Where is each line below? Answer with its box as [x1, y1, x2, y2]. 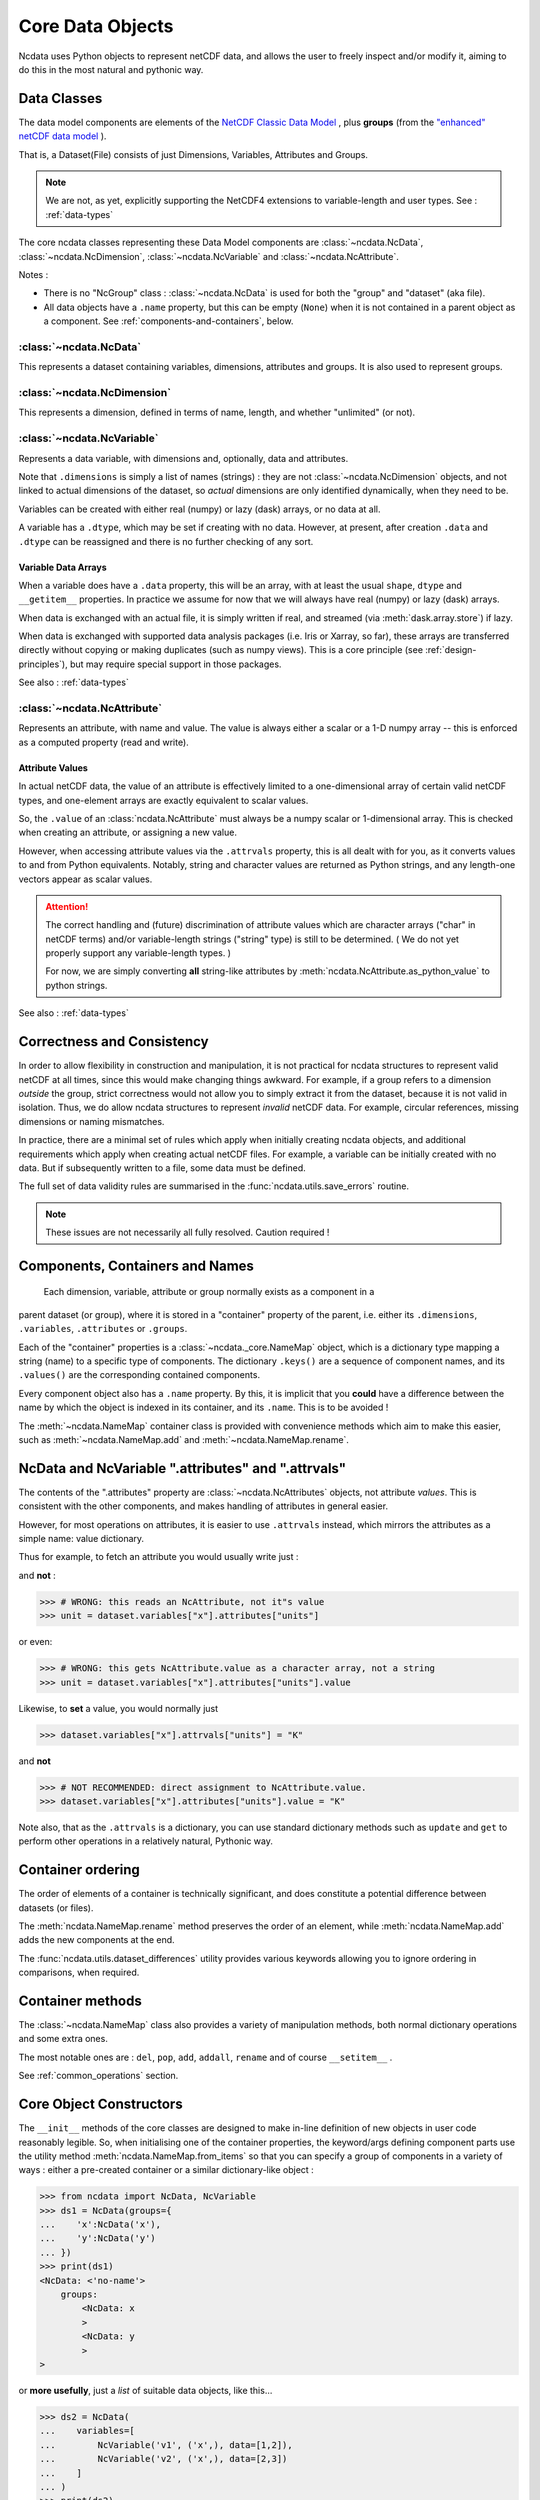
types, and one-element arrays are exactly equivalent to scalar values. [18, 794, 309, 806]
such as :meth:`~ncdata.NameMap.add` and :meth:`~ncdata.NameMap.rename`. [18, 1433, 350, 1445]
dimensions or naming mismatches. [18, 1115, 165, 1127]
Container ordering [18, 1861, 140, 1879]
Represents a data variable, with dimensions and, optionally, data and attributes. [18, 452, 349, 464]
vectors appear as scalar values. [18, 873, 153, 885]
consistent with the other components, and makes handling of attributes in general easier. [18, 1500, 389, 1512]
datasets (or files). [18, 1901, 94, 1914]
